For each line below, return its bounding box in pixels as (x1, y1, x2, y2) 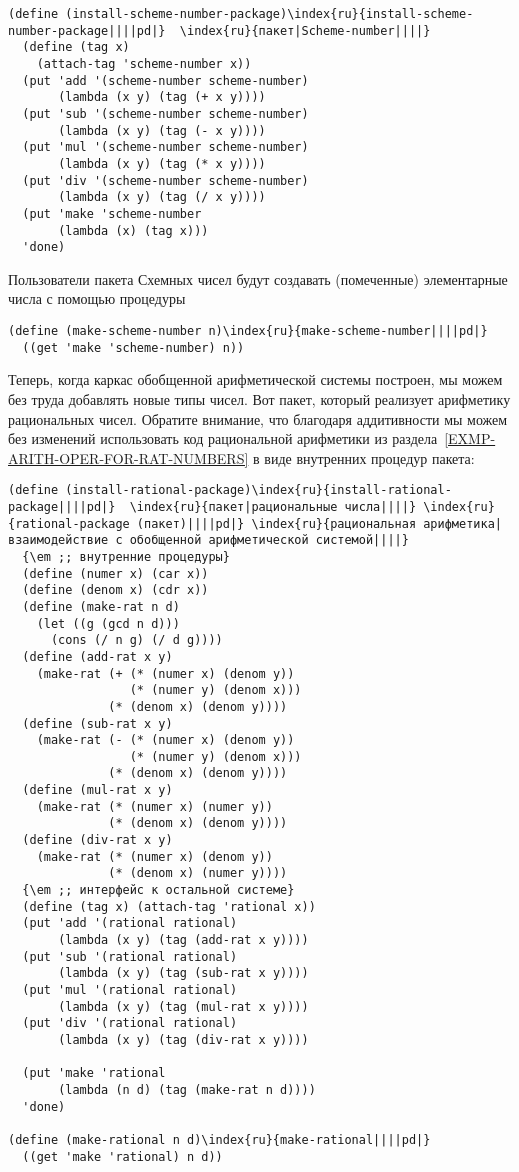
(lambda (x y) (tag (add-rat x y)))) (58, 933, 309, 948)
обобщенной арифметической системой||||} (129, 533, 409, 548)
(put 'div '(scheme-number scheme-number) (22, 173, 309, 188)
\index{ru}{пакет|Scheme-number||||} (179, 23, 431, 38)
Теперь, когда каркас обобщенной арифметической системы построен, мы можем (8, 369, 503, 390)
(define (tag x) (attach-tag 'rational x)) (22, 899, 316, 914)
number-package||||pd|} (8, 23, 166, 38)
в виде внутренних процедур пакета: (253, 447, 475, 468)
